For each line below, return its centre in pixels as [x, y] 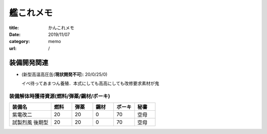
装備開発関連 [29, 63]
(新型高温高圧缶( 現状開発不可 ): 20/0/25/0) [65, 74]
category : [20, 42]
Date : [15, 34]
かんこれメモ [61, 28]
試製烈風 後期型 [30, 123]
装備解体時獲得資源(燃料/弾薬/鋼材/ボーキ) [60, 96]
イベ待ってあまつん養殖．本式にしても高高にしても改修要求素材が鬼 [90, 84]
